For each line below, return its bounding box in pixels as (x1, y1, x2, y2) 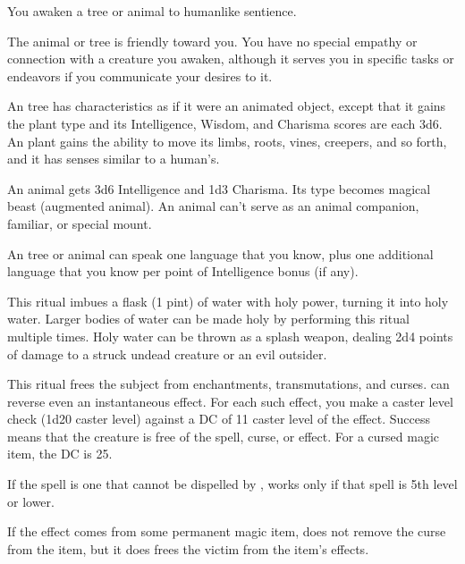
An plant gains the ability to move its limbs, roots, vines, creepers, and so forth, (7, 131, 447, 150)
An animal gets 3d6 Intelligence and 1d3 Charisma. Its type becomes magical (7, 179, 431, 198)
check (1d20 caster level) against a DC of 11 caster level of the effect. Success (7, 409, 431, 428)
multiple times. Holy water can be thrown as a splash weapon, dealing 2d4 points (7, 326, 453, 345)
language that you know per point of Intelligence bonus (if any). (7, 262, 359, 281)
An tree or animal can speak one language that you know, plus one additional (7, 244, 434, 263)
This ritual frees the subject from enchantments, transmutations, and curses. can (7, 375, 450, 393)
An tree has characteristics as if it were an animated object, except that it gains (7, 97, 446, 115)
